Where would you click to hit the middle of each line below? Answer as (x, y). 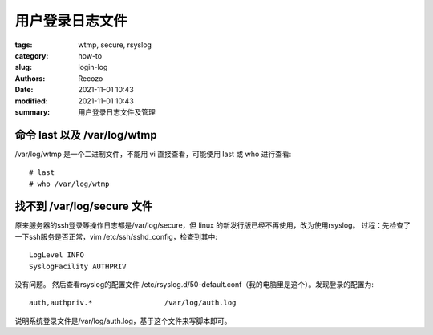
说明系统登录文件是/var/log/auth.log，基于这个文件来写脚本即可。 (123, 321)
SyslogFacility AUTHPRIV (78, 266)
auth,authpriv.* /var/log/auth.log (133, 303)
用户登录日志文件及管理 (117, 111)
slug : (23, 67)
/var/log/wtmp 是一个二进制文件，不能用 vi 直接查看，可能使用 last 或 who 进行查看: (153, 154)
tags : (24, 45)
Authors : (30, 78)
